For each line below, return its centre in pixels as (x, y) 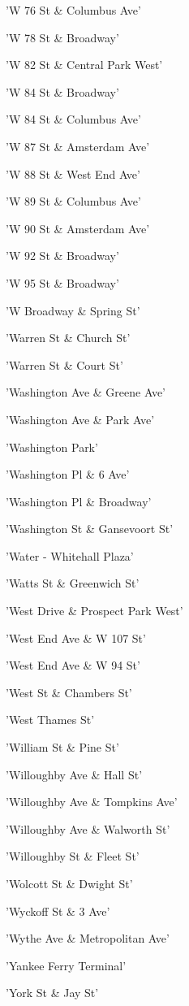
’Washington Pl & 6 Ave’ (68, 474)
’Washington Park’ (52, 447)
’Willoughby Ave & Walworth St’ (88, 828)
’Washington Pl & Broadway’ (79, 501)
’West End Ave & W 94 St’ (73, 665)
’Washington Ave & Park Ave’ (80, 419)
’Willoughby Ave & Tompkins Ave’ (92, 802)
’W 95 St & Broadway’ (62, 282)
